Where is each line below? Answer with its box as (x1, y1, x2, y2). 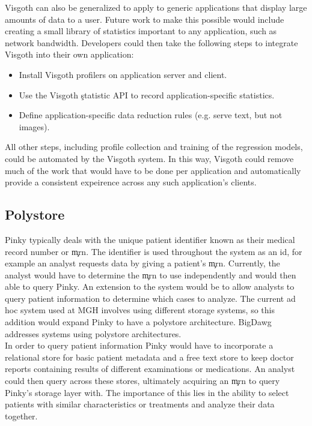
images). (19, 120, 50, 133)
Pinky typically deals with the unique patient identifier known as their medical (5, 233, 295, 245)
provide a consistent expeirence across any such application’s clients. (5, 176, 257, 188)
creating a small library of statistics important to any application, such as (5, 25, 277, 37)
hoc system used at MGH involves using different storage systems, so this (5, 304, 275, 316)
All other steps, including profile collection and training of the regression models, (5, 140, 303, 153)
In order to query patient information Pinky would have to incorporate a (5, 339, 274, 352)
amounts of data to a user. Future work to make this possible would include (5, 13, 284, 25)
